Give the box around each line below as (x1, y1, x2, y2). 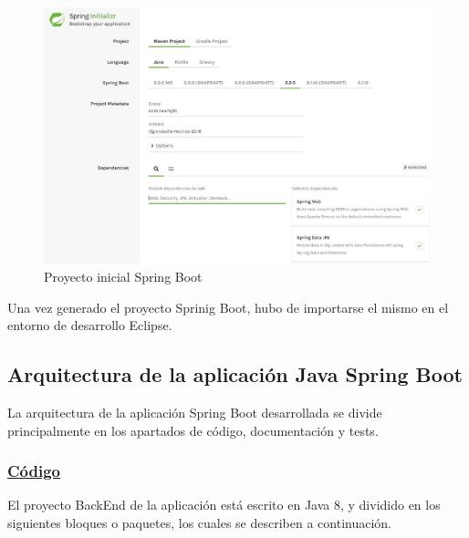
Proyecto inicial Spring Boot (44, 267, 203, 286)
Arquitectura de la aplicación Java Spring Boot (7, 360, 463, 388)
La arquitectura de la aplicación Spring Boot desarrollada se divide (7, 403, 382, 421)
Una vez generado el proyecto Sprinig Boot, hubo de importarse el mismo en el (7, 297, 449, 316)
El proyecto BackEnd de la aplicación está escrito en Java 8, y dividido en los (7, 495, 441, 514)
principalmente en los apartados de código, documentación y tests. (7, 420, 379, 440)
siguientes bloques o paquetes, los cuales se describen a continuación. (7, 513, 392, 532)
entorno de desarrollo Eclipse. (7, 316, 172, 335)
